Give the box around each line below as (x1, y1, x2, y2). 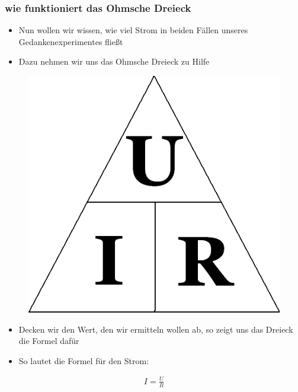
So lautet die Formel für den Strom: (18, 354, 149, 366)
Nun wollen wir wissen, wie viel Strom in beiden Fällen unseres (18, 24, 248, 36)
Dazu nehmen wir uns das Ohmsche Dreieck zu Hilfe (18, 55, 210, 68)
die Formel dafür (18, 334, 79, 347)
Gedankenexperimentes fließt (18, 35, 123, 47)
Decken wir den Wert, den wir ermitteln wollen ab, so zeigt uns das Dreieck (18, 323, 293, 335)
